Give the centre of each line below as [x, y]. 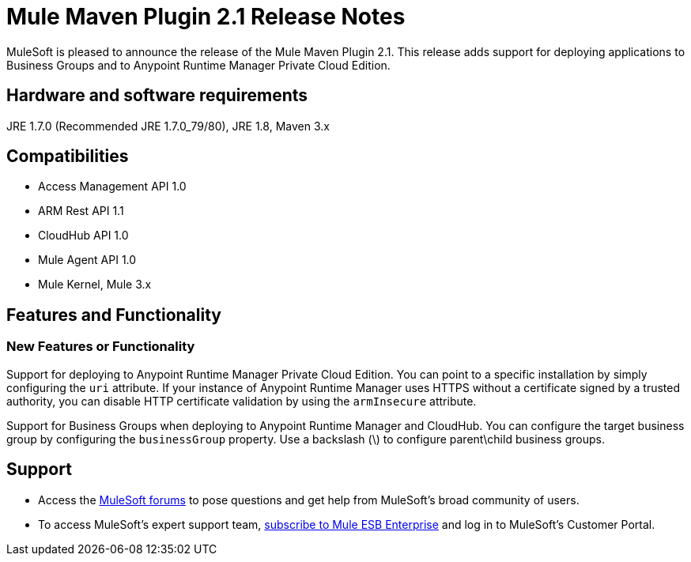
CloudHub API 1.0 [83, 236]
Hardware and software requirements [157, 96]
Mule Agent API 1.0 [87, 260]
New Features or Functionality [101, 347]
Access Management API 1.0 [112, 187]
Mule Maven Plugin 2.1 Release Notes [206, 17]
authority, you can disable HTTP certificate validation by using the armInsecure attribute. [242, 401]
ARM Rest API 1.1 [81, 211]
